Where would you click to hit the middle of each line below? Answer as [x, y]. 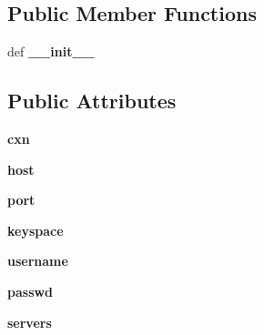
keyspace [36, 230]
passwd [30, 291]
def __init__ [51, 51]
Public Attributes [92, 101]
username [38, 261]
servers [30, 322]
